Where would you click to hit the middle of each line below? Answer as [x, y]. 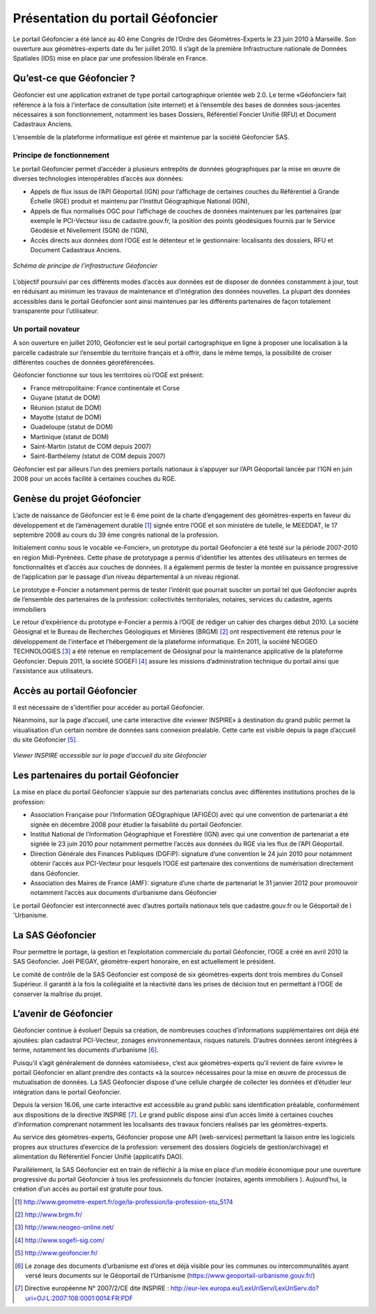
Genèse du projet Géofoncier [77, 499]
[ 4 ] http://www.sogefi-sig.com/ [60, 1240]
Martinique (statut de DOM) [70, 436]
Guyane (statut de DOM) [65, 398]
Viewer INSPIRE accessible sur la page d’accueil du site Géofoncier [110, 756]
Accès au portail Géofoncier [75, 690]
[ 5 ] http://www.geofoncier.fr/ [56, 1253]
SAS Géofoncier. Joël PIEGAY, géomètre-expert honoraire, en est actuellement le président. [144, 961]
